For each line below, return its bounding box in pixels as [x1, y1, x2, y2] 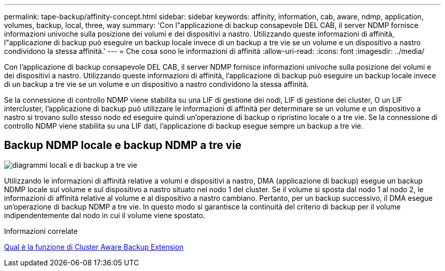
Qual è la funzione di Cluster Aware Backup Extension [4, 242, 184, 251]
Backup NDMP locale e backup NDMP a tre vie [4, 139, 242, 152]
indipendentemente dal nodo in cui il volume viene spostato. [4, 210, 205, 220]
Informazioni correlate [4, 226, 78, 235]
